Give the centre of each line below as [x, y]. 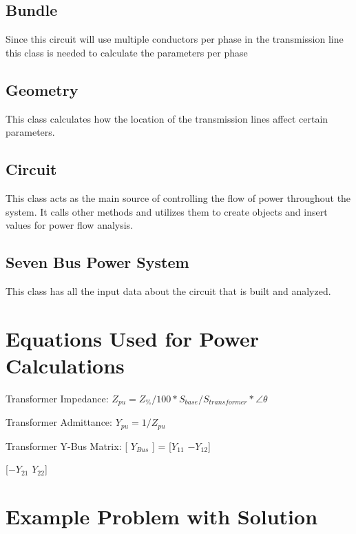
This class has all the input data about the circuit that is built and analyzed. [168, 290]
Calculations [65, 365]
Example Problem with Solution [162, 516]
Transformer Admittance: [59, 422]
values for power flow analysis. [70, 225]
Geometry [42, 89]
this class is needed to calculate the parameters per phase [127, 52]
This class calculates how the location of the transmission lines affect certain [167, 118]
